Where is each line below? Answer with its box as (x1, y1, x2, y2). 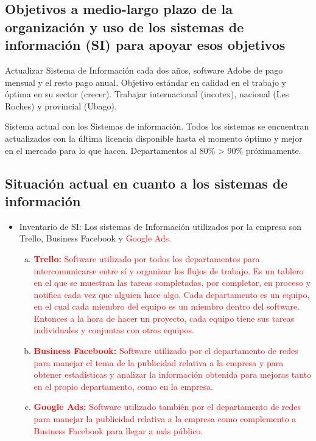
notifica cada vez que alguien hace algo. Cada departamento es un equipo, (33, 288, 310, 300)
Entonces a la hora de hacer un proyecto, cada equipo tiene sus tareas (33, 311, 295, 324)
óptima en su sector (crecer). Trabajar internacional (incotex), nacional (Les (5, 88, 289, 100)
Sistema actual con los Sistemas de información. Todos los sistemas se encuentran (5, 120, 309, 133)
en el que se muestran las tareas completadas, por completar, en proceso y (33, 276, 311, 289)
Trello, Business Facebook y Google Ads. (19, 232, 172, 245)
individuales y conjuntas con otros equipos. (33, 324, 194, 336)
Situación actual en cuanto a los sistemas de (5, 173, 288, 192)
